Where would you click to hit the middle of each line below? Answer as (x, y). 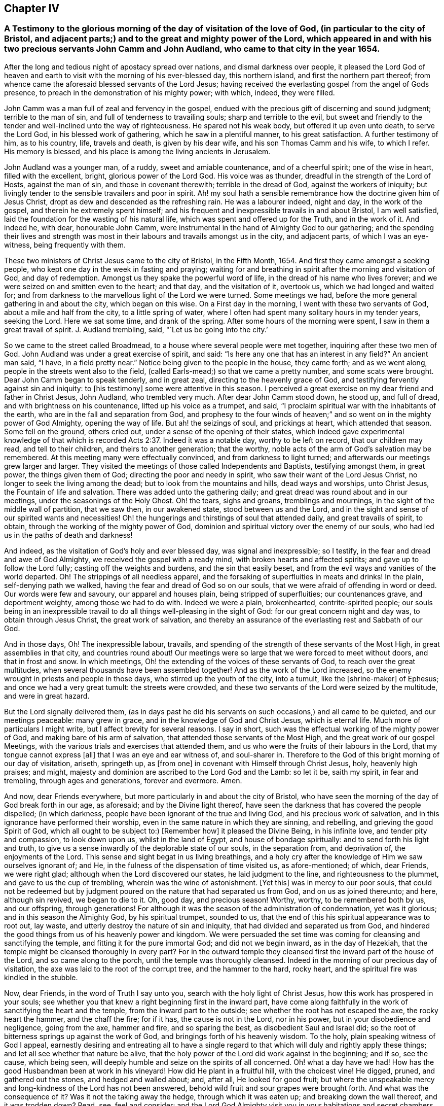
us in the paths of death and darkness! (68, 535)
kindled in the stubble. (41, 977)
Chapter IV (32, 8)
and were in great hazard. (47, 696)
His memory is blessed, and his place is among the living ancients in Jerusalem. (137, 151)
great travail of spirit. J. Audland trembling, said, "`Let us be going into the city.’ (136, 329)
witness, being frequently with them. (65, 245)
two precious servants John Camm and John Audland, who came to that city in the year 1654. (192, 49)
